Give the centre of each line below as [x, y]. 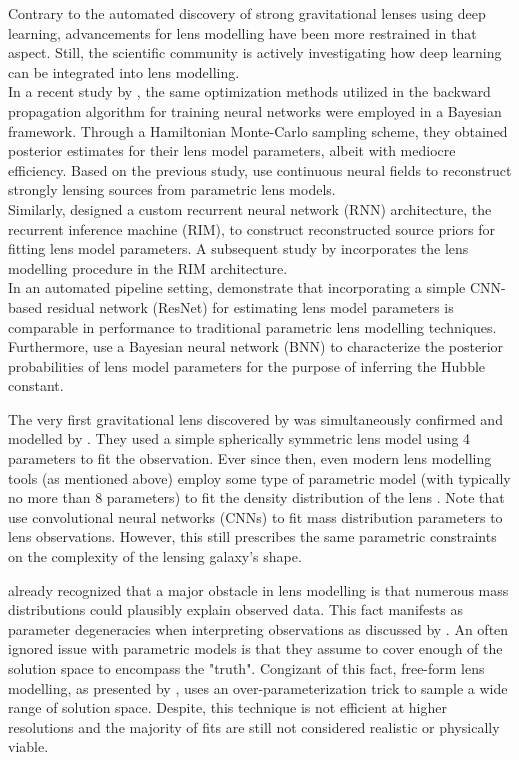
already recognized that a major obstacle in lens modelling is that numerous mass [258, 589]
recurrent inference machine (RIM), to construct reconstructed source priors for [252, 228]
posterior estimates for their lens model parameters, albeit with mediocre [232, 150]
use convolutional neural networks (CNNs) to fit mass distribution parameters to [255, 516]
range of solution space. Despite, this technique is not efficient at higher [227, 707]
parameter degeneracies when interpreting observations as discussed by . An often [258, 628]
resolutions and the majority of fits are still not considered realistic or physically [254, 726]
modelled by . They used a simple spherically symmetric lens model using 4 [239, 438]
